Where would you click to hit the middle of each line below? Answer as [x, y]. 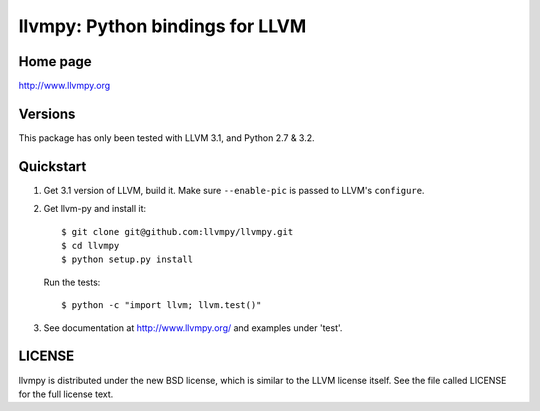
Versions [47, 113]
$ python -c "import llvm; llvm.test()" [161, 305]
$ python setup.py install [127, 259]
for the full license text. [66, 394]
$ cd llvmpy [90, 246]
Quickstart [52, 166]
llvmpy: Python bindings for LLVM [162, 26]
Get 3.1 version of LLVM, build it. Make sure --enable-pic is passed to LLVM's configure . [234, 190]
